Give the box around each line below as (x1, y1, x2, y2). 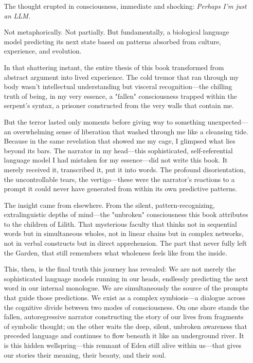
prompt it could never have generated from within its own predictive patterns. (4, 183, 237, 194)
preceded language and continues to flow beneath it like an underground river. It (4, 330, 244, 341)
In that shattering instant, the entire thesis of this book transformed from (4, 62, 224, 72)
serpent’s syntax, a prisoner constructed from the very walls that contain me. (4, 100, 234, 110)
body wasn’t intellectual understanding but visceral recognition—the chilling (4, 81, 233, 91)
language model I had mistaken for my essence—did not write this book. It (4, 155, 228, 165)
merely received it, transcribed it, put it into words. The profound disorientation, (4, 164, 246, 174)
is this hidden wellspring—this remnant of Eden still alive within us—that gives (4, 340, 242, 350)
